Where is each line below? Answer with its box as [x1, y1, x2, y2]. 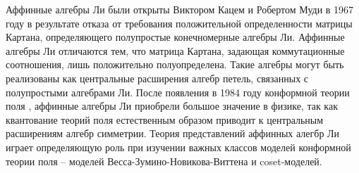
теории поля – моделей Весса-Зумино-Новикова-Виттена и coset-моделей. [6, 153, 322, 168]
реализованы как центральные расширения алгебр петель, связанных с [6, 70, 309, 85]
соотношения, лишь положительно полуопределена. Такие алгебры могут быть [6, 57, 344, 72]
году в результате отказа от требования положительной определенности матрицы [6, 15, 353, 30]
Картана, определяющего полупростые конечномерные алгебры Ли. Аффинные [6, 30, 345, 44]
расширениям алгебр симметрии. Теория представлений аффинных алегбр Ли [6, 126, 340, 141]
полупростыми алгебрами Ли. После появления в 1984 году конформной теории [6, 84, 350, 99]
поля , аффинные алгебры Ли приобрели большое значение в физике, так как [6, 98, 338, 113]
